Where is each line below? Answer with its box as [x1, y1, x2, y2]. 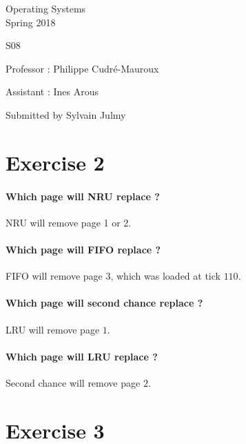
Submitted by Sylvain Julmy [6, 107, 126, 122]
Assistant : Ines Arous [6, 84, 99, 99]
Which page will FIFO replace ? [6, 242, 161, 256]
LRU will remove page [6, 322, 100, 336]
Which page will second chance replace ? [6, 296, 203, 310]
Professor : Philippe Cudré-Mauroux [6, 61, 159, 75]
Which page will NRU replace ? [6, 189, 160, 203]
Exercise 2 [6, 148, 105, 176]
